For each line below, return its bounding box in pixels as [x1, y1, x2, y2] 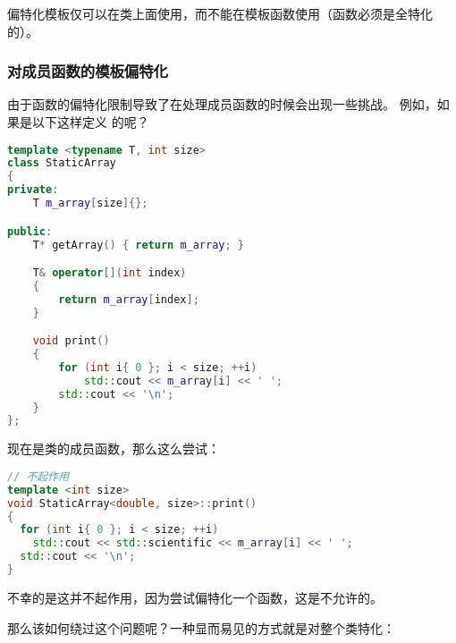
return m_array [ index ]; [58, 292, 199, 306]
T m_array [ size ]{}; [32, 197, 148, 210]
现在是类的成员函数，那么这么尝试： [7, 439, 220, 458]
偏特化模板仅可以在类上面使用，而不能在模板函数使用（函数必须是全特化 [7, 4, 433, 22]
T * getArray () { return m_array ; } [32, 238, 245, 251]
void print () [32, 334, 110, 348]
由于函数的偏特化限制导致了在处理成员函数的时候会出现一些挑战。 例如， [7, 95, 437, 114]
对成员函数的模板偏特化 [7, 60, 168, 82]
